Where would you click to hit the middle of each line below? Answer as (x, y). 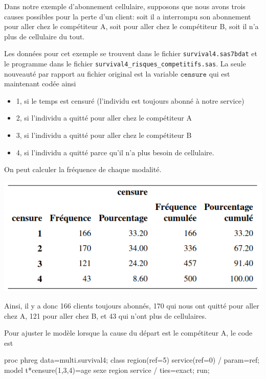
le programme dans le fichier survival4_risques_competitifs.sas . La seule (125, 64)
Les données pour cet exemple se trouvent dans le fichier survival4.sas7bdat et (131, 53)
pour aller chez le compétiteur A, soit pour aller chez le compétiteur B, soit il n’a (131, 26)
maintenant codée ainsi (40, 84)
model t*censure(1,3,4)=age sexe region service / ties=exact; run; (107, 370)
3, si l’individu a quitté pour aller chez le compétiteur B (104, 135)
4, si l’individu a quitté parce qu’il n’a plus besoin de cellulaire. (115, 152)
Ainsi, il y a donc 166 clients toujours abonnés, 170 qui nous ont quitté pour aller (132, 305)
